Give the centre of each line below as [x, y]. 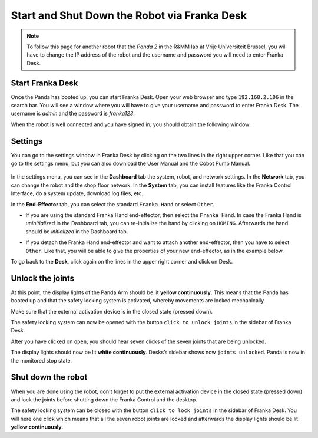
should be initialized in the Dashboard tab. [77, 231]
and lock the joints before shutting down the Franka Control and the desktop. [104, 399]
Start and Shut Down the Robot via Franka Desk [129, 15]
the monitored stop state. [42, 360]
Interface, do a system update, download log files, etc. [77, 193]
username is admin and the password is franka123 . [73, 113]
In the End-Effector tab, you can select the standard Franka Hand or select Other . [113, 204]
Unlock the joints [43, 278]
